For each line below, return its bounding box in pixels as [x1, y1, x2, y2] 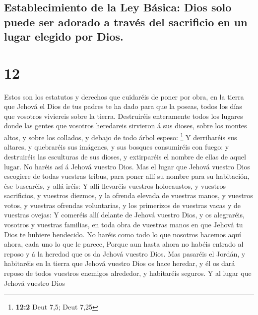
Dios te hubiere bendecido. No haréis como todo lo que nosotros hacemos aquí [4, 229, 241, 239]
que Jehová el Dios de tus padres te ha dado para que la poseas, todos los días [4, 101, 242, 111]
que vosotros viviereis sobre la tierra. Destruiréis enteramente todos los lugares [4, 110, 243, 121]
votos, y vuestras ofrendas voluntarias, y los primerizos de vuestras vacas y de [4, 200, 241, 210]
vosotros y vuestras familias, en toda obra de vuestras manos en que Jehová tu [4, 219, 243, 230]
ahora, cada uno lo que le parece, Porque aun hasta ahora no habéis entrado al [4, 239, 244, 249]
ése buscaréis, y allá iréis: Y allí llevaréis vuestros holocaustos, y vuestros [4, 180, 226, 191]
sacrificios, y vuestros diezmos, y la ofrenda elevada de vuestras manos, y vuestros [4, 190, 253, 201]
